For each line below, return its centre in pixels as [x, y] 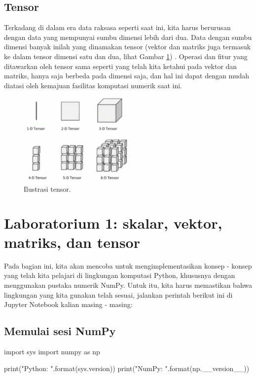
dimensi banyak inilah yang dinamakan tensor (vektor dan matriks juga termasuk [128, 47]
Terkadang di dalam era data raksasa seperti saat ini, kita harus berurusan [117, 27]
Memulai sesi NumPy [60, 331]
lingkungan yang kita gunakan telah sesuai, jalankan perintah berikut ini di [118, 294]
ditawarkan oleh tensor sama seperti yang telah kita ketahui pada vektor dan [121, 66]
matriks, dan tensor [72, 242]
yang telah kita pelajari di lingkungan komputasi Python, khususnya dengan [120, 275]
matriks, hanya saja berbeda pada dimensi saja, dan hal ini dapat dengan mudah [127, 76]
